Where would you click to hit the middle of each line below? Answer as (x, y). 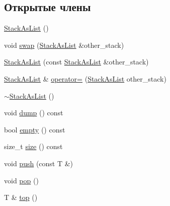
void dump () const (34, 113)
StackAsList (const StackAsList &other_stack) (76, 62)
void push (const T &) (39, 163)
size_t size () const (33, 146)
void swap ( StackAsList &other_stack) (64, 45)
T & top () (21, 197)
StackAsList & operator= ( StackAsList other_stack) (85, 78)
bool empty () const (35, 129)
